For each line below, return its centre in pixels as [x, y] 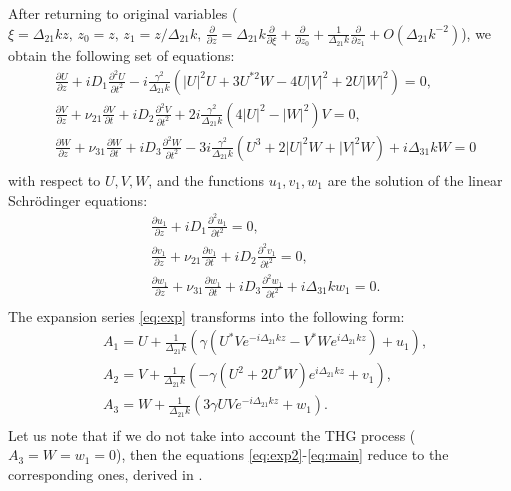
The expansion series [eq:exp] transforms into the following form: [206, 315]
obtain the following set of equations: [121, 55]
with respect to [54, 180]
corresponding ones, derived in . [105, 473]
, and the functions [206, 180]
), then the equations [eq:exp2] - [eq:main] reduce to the [282, 454]
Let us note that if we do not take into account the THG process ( [212, 434]
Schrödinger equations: [78, 199]
